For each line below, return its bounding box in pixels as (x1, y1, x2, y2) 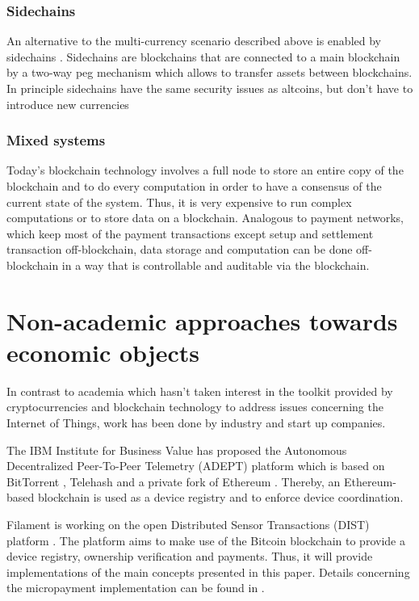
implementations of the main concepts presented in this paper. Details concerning (6, 563, 410, 580)
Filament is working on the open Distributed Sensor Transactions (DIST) (6, 516, 370, 533)
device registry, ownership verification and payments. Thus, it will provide (6, 548, 373, 565)
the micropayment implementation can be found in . (6, 579, 265, 596)
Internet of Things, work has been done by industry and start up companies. (6, 414, 386, 431)
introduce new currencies (6, 95, 129, 112)
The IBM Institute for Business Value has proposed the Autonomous (6, 441, 347, 458)
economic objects (6, 335, 199, 368)
